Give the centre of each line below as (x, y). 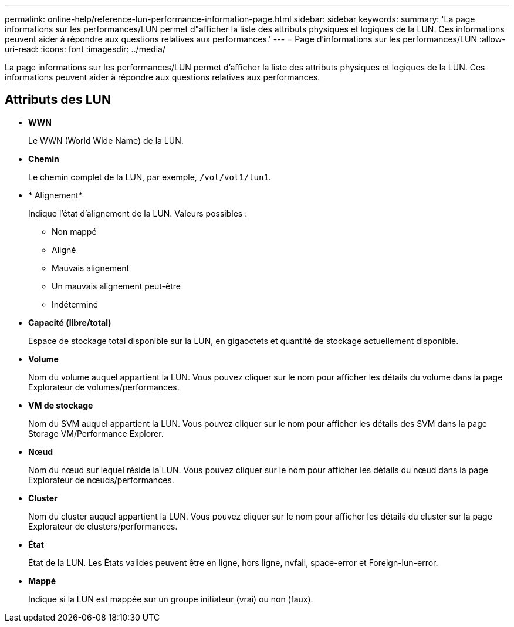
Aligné (64, 250)
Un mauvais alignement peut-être (116, 286)
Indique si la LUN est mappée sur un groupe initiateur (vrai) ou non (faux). (171, 599)
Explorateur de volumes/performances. (104, 387)
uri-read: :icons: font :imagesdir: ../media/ (85, 49)
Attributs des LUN (58, 100)
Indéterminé (75, 304)
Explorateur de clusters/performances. (103, 526)
